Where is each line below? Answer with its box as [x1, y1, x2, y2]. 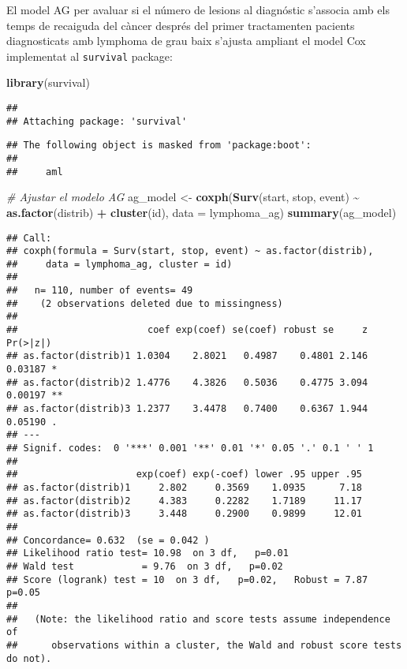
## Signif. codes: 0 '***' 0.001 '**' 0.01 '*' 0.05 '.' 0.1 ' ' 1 [6, 443, 374, 454]
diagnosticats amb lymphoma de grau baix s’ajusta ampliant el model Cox [6, 32, 366, 49]
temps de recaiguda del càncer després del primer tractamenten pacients [6, 17, 355, 33]
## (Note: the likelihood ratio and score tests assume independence [6, 613, 390, 625]
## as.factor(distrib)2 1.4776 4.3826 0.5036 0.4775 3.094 [6, 376, 368, 388]
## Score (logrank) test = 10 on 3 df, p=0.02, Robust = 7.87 [6, 574, 368, 585]
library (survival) [6, 74, 90, 91]
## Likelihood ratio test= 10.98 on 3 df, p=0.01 [6, 548, 289, 559]
